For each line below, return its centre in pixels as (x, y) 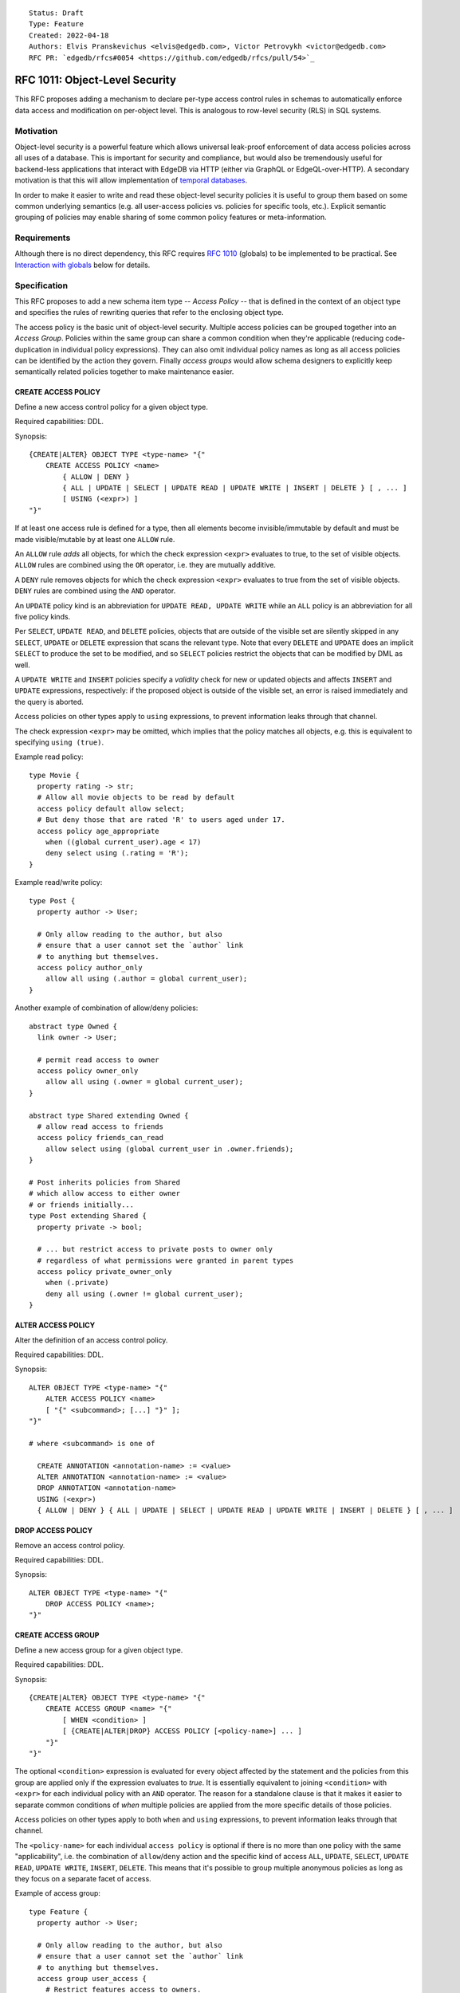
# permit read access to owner (98, 1059)
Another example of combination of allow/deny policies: (106, 1008)
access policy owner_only (88, 1071)
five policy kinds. (43, 617)
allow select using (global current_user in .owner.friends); (169, 1149)
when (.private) (77, 1283)
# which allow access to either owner (105, 1193)
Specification (41, 285)
